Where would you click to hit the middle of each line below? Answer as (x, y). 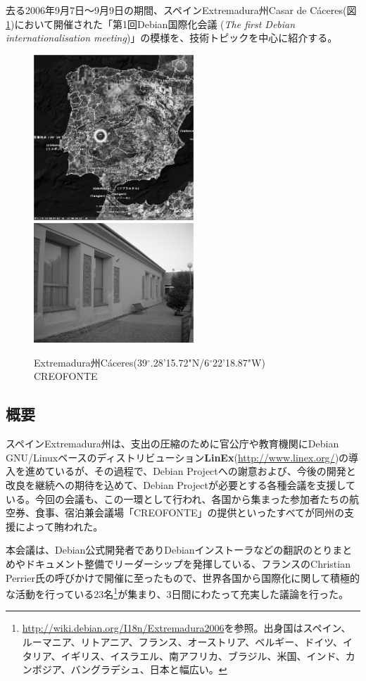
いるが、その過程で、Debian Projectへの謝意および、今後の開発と (205, 471)
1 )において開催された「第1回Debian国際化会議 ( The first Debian (151, 24)
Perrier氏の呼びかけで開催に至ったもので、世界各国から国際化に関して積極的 (183, 577)
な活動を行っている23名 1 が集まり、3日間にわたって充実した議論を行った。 (177, 593)
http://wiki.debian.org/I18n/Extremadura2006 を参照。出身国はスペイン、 (187, 628)
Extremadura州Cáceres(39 (90, 362)
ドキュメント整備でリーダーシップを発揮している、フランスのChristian (188, 563)
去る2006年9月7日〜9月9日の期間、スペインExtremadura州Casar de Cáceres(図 (181, 10)
